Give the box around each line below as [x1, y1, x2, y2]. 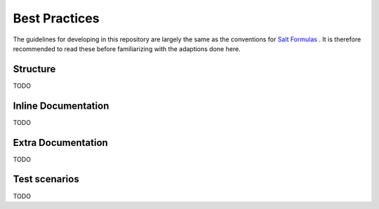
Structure [13, 63, 56, 75]
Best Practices [13, 11, 100, 26]
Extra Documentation [13, 137, 108, 149]
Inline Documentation [13, 100, 109, 112]
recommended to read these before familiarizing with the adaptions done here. [13, 44, 241, 53]
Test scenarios [13, 173, 80, 185]
